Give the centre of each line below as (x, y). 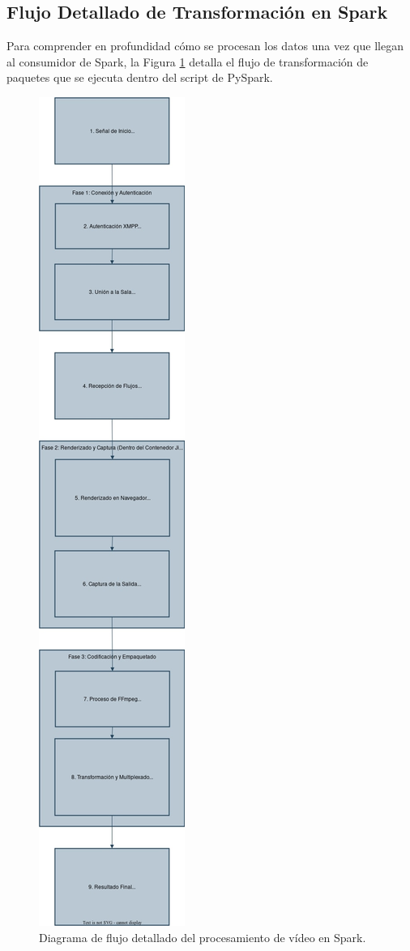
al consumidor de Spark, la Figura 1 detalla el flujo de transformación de (188, 61)
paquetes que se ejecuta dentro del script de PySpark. (140, 77)
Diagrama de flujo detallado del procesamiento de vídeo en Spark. (203, 937)
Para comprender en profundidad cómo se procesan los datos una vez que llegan (205, 46)
